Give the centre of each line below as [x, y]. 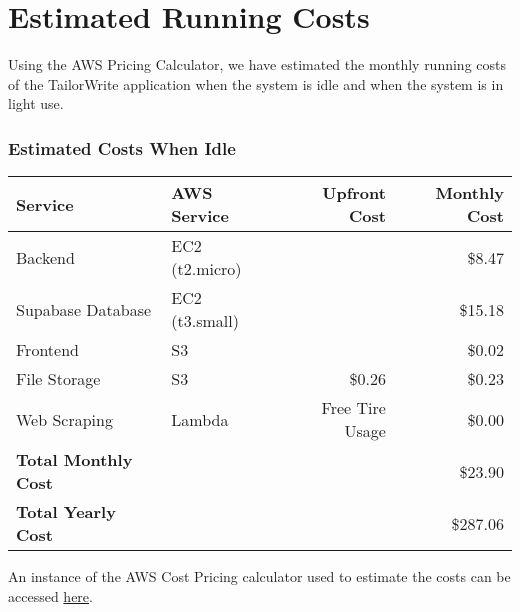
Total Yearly [66, 512]
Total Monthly [74, 460]
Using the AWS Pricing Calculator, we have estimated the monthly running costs [257, 64]
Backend [45, 257]
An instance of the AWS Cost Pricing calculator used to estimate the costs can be [259, 576]
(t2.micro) [206, 269]
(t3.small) [205, 321]
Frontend [47, 350]
